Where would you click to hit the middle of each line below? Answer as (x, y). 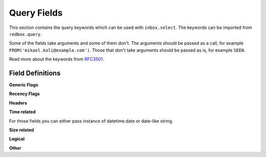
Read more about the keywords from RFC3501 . (57, 59)
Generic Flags (24, 85)
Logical (17, 139)
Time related (22, 112)
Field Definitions (35, 73)
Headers (18, 103)
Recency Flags (25, 94)
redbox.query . (25, 34)
